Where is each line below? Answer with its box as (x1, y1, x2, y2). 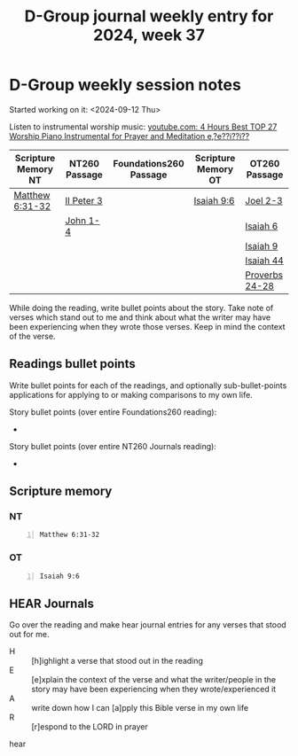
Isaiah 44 (245, 254, 284, 267)
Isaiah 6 (245, 220, 278, 232)
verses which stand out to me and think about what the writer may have (9, 312, 271, 323)
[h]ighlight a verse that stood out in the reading (31, 656, 204, 666)
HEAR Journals (9, 596, 95, 611)
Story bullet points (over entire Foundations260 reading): (9, 406, 217, 417)
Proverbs (245, 269, 284, 281)
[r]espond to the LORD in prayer (31, 721, 148, 732)
